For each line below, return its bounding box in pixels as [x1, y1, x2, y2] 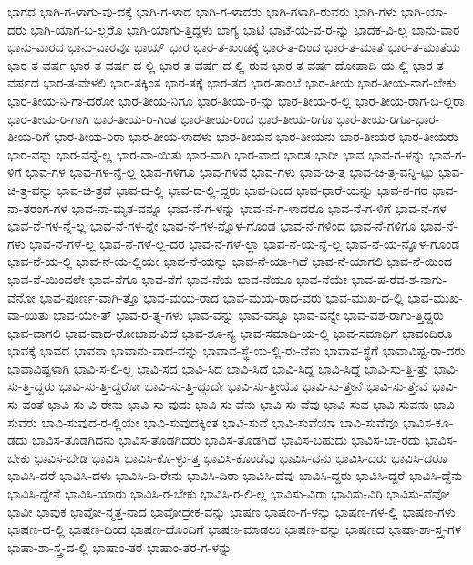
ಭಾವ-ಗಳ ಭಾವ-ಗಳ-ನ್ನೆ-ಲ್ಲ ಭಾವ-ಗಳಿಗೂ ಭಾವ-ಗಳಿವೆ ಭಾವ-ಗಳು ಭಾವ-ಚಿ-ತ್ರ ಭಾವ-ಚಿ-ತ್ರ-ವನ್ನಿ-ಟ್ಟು [26, 162, 435, 181]
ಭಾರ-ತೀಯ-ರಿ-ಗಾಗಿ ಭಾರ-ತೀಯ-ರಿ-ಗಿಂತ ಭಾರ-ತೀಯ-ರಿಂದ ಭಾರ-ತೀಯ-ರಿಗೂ [7, 108, 333, 128]
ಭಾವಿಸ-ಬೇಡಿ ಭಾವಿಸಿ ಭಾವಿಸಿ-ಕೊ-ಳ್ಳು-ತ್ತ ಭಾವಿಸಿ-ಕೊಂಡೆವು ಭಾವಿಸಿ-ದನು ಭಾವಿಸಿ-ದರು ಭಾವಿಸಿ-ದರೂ [34, 447, 447, 467]
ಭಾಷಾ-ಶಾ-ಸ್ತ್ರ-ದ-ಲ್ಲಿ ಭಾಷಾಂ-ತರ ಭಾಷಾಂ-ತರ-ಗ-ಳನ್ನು [7, 537, 232, 556]
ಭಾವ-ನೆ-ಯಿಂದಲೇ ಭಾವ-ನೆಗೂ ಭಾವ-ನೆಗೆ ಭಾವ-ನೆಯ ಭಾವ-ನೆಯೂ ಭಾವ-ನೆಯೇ [7, 269, 348, 288]
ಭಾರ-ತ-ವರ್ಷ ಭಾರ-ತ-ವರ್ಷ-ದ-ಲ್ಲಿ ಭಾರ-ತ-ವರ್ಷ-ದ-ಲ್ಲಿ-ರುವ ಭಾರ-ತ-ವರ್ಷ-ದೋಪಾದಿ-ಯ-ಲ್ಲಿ [7, 55, 409, 74]
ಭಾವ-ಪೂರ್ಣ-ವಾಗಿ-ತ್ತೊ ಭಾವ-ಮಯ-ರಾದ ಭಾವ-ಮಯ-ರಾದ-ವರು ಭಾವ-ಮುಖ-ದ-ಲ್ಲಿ [39, 287, 404, 306]
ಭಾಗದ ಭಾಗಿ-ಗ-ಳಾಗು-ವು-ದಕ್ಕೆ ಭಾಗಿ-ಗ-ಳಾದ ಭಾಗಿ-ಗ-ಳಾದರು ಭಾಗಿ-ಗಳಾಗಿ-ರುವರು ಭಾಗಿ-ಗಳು [7, 2, 397, 20]
